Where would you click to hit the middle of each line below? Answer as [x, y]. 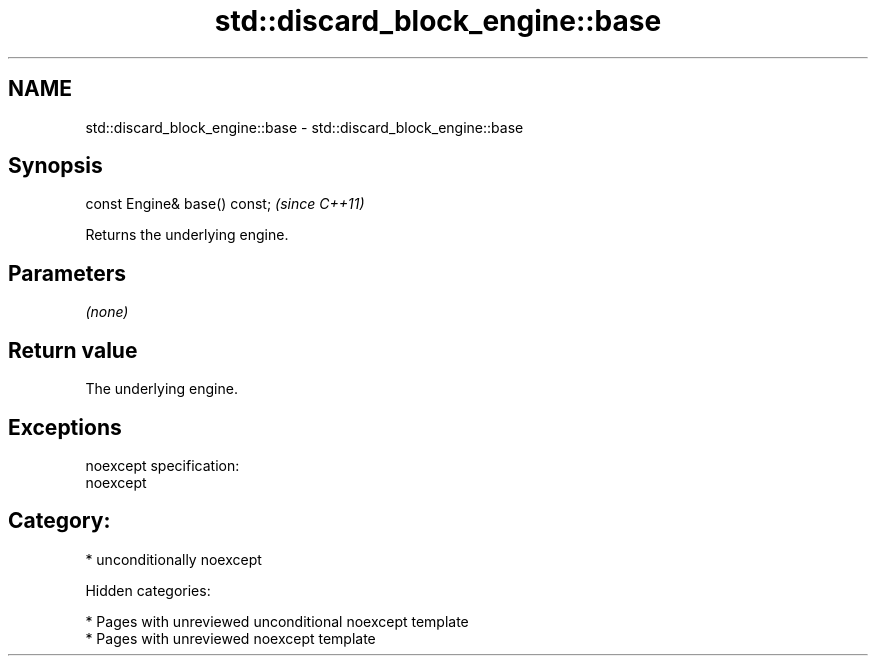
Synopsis [55, 166]
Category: [59, 521]
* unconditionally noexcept [173, 559]
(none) [107, 312]
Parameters [67, 273]
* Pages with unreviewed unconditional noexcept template [277, 621]
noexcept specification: [162, 465]
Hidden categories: [148, 590]
